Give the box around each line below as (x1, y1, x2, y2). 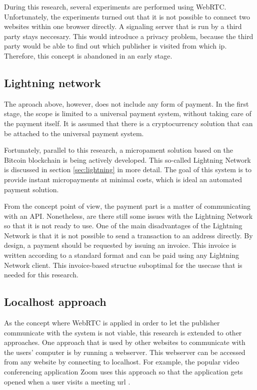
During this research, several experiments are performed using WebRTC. (4, 2, 226, 12)
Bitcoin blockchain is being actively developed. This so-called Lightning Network (4, 154, 251, 165)
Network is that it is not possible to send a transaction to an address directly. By (4, 230, 253, 240)
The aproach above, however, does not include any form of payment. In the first (4, 98, 249, 109)
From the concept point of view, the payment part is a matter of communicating (4, 201, 251, 211)
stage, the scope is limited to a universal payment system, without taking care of (4, 108, 251, 119)
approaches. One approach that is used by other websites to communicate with (4, 337, 245, 347)
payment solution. (4, 184, 59, 194)
